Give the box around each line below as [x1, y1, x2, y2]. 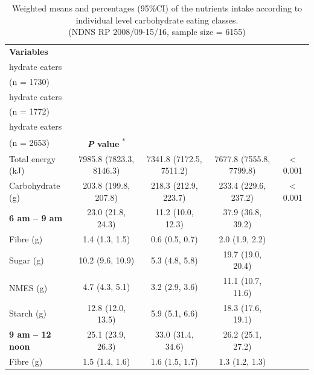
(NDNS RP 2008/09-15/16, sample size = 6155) [68, 25, 246, 38]
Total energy [9, 152, 56, 165]
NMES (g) [9, 281, 48, 294]
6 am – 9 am [9, 212, 63, 224]
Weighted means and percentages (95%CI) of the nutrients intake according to [11, 2, 303, 14]
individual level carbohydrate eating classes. [75, 13, 239, 26]
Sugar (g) [9, 253, 44, 266]
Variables [9, 45, 48, 58]
